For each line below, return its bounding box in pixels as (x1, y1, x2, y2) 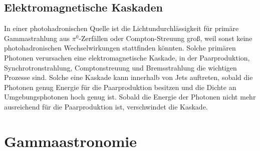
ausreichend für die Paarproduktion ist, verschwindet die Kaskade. (4, 101, 208, 111)
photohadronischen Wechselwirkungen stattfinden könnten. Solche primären (4, 42, 236, 53)
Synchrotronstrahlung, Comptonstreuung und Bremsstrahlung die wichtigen (4, 62, 237, 72)
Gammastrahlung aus (4, 32, 70, 43)
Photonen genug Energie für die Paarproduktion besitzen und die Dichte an (4, 81, 236, 92)
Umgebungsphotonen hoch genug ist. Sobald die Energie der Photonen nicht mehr (4, 91, 256, 102)
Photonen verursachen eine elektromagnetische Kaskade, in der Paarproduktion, (4, 52, 250, 62)
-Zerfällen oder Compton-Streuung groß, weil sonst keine (79, 32, 252, 43)
